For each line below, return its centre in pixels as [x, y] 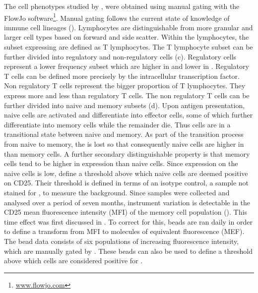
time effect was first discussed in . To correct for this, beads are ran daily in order [128, 221]
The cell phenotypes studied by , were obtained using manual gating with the [122, 6]
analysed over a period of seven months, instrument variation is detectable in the [127, 202]
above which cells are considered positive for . [73, 261]
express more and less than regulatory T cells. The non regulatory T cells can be [127, 95]
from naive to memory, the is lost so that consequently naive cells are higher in [124, 144]
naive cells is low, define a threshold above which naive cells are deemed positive [126, 173]
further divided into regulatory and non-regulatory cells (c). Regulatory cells [120, 56]
